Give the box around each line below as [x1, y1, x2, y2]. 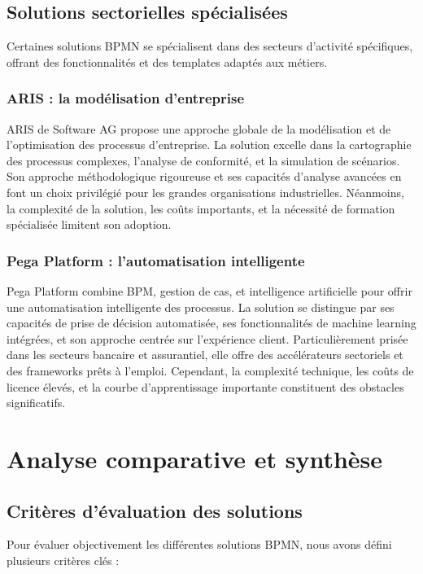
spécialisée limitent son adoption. [7, 216, 172, 233]
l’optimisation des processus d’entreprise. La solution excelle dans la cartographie [7, 136, 412, 153]
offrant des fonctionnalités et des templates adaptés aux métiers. [7, 53, 328, 70]
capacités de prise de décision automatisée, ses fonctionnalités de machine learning [7, 314, 416, 331]
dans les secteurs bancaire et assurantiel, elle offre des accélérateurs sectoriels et [7, 346, 403, 363]
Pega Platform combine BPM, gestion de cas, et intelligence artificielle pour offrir [7, 282, 412, 299]
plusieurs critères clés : [7, 551, 120, 568]
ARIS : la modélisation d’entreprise [7, 88, 245, 108]
